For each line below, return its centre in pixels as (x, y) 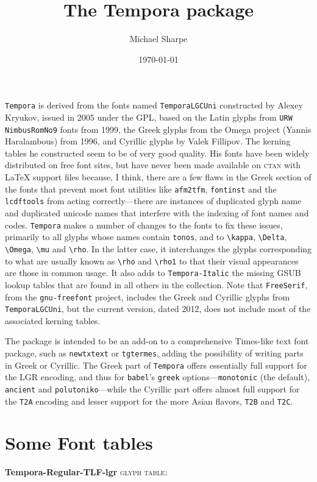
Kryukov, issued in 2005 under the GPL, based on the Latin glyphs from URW (149, 117)
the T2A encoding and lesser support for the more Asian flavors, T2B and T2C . (149, 401)
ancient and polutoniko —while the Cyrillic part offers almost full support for (152, 388)
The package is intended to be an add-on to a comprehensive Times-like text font (157, 341)
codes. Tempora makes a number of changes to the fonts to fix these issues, (144, 225)
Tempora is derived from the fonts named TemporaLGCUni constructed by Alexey (154, 105)
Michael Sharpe (158, 39)
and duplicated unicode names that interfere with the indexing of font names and (157, 212)
